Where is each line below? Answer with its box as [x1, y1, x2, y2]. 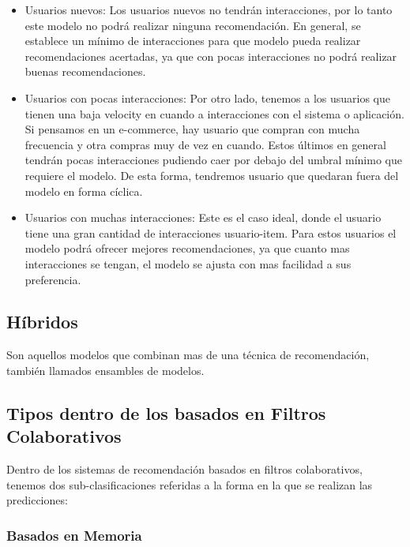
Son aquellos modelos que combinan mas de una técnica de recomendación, [6, 347, 370, 363]
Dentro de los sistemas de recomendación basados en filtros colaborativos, [6, 461, 363, 478]
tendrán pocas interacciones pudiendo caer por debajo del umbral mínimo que [24, 152, 402, 168]
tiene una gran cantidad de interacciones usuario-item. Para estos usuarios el [24, 224, 397, 241]
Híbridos [6, 309, 78, 334]
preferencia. [24, 271, 81, 287]
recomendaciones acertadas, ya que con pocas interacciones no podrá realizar [24, 47, 397, 64]
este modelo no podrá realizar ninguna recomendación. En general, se [24, 17, 361, 33]
